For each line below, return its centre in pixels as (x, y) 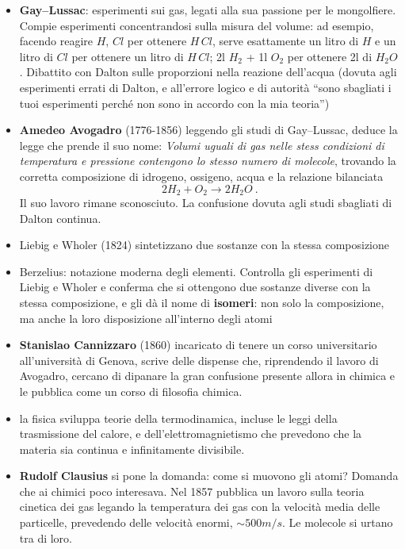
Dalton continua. (60, 218)
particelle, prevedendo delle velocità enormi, (126, 522)
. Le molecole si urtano (338, 522)
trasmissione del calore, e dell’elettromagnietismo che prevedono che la (191, 434)
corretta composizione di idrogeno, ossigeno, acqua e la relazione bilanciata (201, 176)
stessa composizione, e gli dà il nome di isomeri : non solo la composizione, (202, 302)
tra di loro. (46, 537)
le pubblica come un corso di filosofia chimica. (131, 391)
